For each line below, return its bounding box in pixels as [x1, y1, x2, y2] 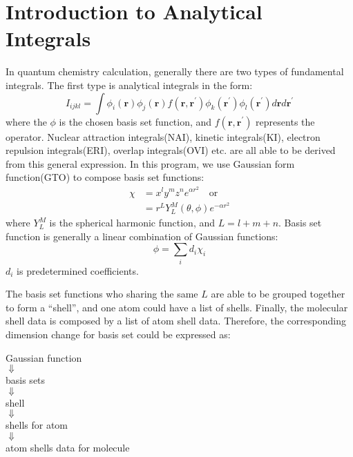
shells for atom [6, 418, 68, 432]
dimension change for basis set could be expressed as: [6, 327, 231, 342]
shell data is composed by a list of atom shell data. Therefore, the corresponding [6, 313, 346, 328]
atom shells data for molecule [6, 440, 130, 455]
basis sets [6, 373, 46, 387]
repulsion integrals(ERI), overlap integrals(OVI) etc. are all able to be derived [6, 143, 336, 157]
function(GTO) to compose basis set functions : [6, 170, 204, 184]
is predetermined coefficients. [17, 263, 139, 278]
